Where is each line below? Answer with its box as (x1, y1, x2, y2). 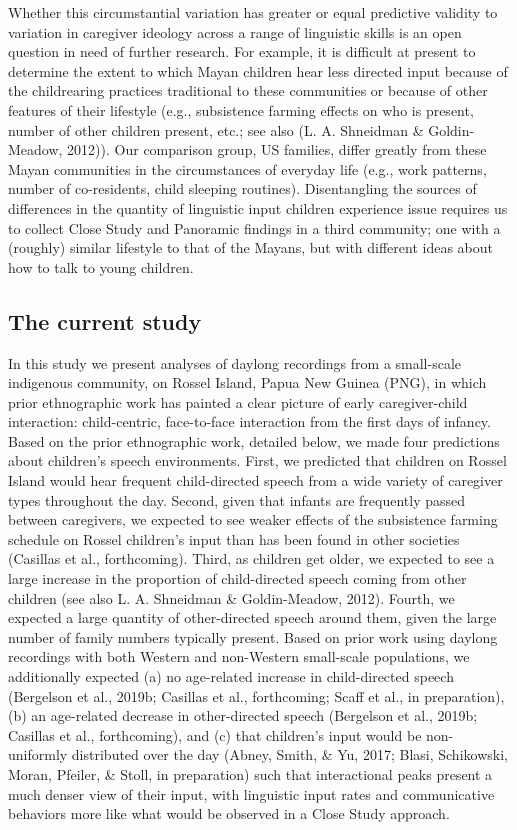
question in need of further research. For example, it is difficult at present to (8, 41, 476, 62)
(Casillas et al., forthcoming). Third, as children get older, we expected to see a (8, 548, 495, 569)
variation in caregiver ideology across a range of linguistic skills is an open (8, 21, 462, 42)
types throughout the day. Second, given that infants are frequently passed (8, 489, 466, 510)
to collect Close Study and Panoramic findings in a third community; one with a (8, 217, 501, 238)
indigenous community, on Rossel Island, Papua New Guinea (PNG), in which (8, 372, 487, 393)
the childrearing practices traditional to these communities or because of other (8, 80, 488, 101)
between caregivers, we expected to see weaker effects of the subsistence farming (8, 509, 498, 530)
